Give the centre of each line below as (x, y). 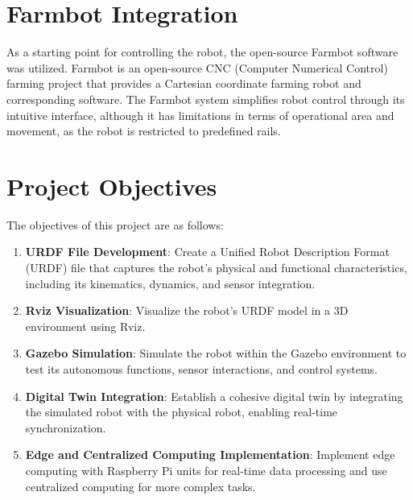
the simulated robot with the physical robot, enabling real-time (182, 412)
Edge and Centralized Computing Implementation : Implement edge (210, 455)
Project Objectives (112, 186)
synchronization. (66, 427)
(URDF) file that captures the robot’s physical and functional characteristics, (216, 267)
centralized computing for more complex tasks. (140, 486)
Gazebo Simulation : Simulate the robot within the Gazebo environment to (216, 353)
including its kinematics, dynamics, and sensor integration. (170, 283)
